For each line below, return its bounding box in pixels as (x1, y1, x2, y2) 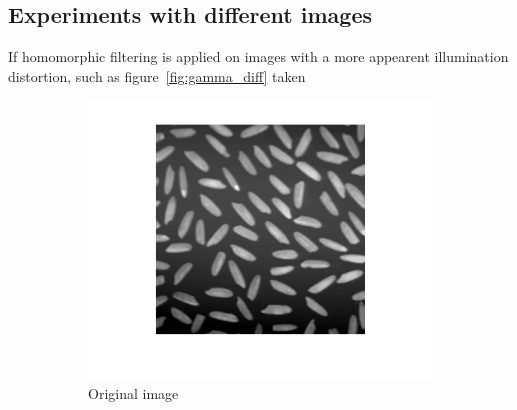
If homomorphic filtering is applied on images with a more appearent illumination (8, 46, 509, 67)
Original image (88, 383, 179, 404)
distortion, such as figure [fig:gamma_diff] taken (8, 65, 306, 86)
